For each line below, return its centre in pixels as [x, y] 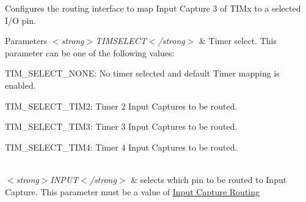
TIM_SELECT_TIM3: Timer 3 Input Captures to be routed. [121, 126]
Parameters [26, 41]
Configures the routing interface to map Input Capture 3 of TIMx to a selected [153, 8]
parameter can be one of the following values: [90, 52]
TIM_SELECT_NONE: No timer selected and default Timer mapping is [142, 73]
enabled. [20, 85]
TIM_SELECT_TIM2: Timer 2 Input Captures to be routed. [121, 106]
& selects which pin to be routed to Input [209, 179]
